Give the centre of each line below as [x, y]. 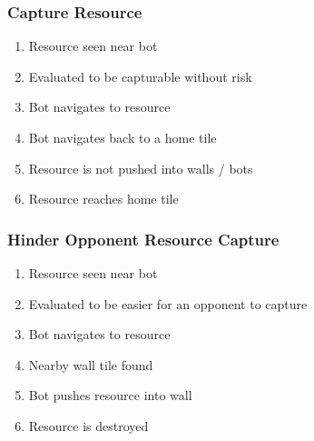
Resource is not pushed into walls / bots [141, 168]
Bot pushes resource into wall [110, 395]
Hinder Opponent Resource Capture [143, 239]
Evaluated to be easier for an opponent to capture [168, 303]
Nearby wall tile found [91, 364]
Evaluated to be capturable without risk [140, 76]
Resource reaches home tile [103, 199]
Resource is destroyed [88, 425]
